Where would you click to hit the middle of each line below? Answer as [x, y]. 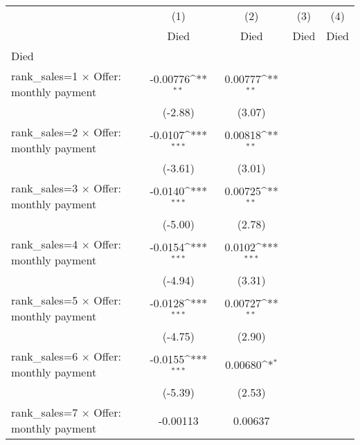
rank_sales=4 [45, 244]
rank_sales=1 [45, 76]
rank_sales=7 [45, 412]
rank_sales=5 [45, 300]
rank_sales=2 [45, 132]
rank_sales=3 [45, 188]
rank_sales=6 [45, 356]
